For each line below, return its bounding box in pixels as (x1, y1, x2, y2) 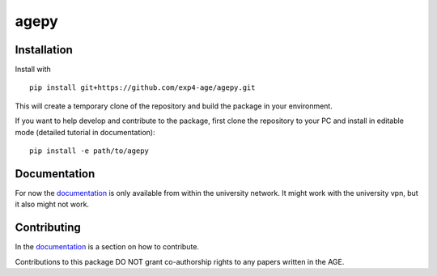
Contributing (15, 221, 81, 235)
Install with (15, 65, 52, 74)
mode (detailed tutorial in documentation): (15, 127, 155, 137)
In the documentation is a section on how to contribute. (15, 242, 200, 252)
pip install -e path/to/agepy (29, 146, 150, 155)
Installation (15, 43, 73, 57)
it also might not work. (15, 199, 89, 210)
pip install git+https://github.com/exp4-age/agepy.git (29, 83, 256, 92)
